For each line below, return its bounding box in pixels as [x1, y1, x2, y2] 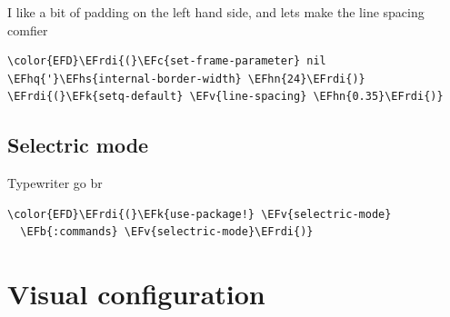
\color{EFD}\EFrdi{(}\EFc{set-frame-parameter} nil [7, 54, 326, 68]
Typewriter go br [7, 173, 103, 193]
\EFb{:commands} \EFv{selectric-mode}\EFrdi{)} [20, 225, 314, 239]
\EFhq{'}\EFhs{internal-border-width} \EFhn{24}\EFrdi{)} [7, 72, 365, 85]
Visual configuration [7, 275, 265, 312]
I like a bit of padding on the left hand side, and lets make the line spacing [7, 3, 425, 21]
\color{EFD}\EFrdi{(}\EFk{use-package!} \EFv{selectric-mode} [7, 207, 392, 221]
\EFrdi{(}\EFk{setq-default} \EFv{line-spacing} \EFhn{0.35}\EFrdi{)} [7, 90, 444, 104]
